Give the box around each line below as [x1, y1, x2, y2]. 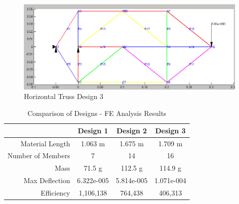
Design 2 [116, 125, 147, 135]
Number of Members [7, 150, 70, 161]
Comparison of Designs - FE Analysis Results [27, 108, 166, 118]
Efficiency [40, 187, 70, 198]
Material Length [20, 138, 70, 148]
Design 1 [78, 125, 109, 135]
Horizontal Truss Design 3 [24, 91, 104, 102]
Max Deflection [23, 175, 70, 186]
